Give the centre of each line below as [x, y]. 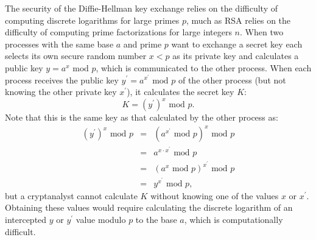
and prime [142, 44]
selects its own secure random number [76, 56]
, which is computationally [233, 219]
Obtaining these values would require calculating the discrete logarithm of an [149, 207]
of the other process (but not [232, 79]
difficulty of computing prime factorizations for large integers [118, 32]
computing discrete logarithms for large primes [92, 20]
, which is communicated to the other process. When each [204, 67]
